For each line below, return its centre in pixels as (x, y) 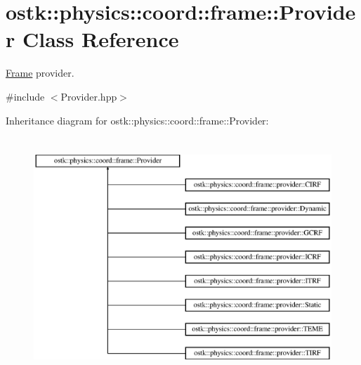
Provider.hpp (89, 96)
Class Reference (100, 39)
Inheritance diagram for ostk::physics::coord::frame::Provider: (137, 120)
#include (25, 96)
